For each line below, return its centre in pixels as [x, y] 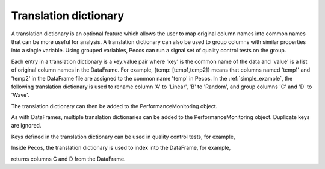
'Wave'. [20, 95]
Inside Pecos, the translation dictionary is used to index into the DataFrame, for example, [121, 148]
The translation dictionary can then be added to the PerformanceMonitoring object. [114, 106]
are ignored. [26, 126]
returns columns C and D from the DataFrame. [68, 159]
